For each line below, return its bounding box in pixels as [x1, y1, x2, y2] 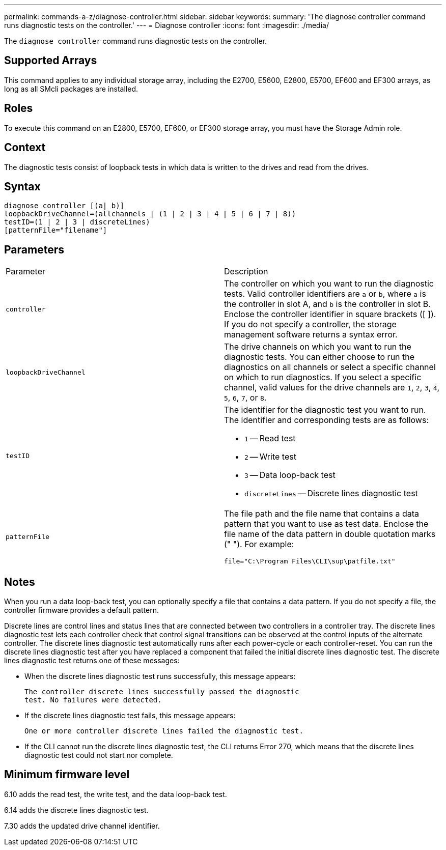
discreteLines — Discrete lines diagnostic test [244, 488, 418, 499]
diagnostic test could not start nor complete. [24, 751, 173, 760]
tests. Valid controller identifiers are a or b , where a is [224, 289, 426, 299]
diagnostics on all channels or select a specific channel [224, 362, 436, 373]
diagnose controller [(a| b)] [4, 202, 125, 210]
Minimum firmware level [4, 768, 130, 781]
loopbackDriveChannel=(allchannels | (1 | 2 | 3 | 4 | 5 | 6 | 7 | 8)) [4, 210, 296, 218]
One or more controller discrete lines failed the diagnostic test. [24, 727, 303, 735]
